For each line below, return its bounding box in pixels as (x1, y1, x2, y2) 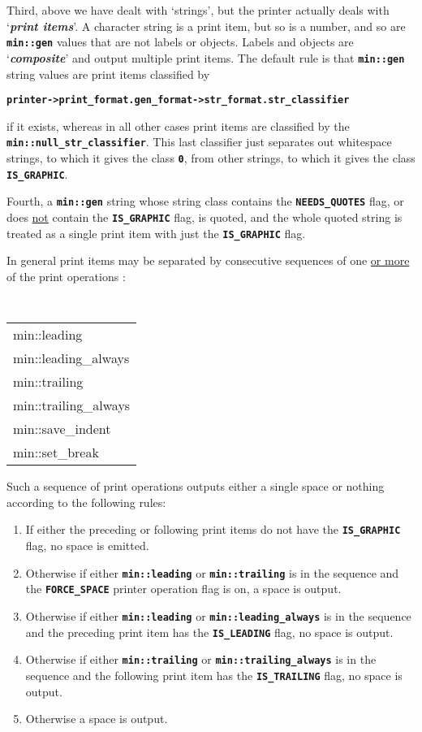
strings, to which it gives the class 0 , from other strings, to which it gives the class (6, 149, 416, 166)
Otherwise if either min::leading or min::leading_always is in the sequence (25, 607, 411, 624)
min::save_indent (13, 419, 111, 439)
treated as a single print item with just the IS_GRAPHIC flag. (6, 224, 306, 241)
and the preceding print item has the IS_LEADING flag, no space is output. (25, 623, 394, 640)
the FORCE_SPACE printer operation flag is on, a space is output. (25, 580, 342, 597)
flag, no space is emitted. (25, 536, 149, 553)
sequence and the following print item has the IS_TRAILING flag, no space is (25, 666, 403, 683)
